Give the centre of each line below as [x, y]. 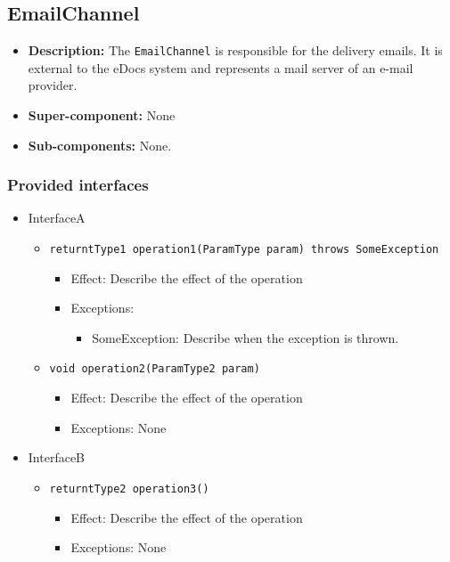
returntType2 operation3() [129, 489]
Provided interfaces [78, 185]
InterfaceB [57, 457]
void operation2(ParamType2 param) [155, 369]
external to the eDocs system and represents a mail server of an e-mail [221, 67]
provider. [53, 85]
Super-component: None [102, 115]
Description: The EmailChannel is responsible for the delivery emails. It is [235, 50]
